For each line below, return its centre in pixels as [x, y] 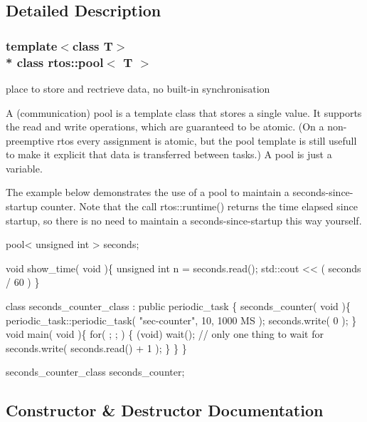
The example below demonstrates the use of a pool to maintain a [148, 192]
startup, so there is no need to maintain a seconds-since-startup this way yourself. [184, 220]
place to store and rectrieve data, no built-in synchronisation [138, 88]
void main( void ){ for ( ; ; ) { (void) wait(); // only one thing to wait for [165, 334]
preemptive [30, 140]
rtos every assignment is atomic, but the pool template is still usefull [207, 140]
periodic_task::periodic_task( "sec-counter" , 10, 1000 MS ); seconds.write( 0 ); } [181, 320]
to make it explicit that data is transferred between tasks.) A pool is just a [169, 154]
